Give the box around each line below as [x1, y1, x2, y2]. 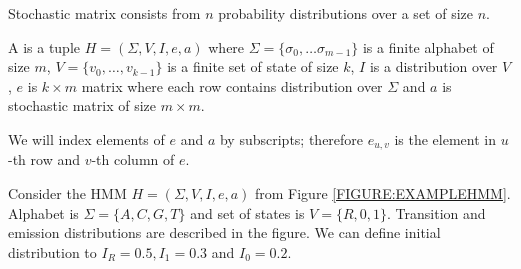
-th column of [91, 149, 175, 170]
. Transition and [387, 202, 486, 223]
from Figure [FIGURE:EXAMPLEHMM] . [254, 183, 511, 204]
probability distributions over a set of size [218, 3, 473, 23]
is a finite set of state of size [167, 56, 339, 77]
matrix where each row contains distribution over [81, 75, 383, 96]
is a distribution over [369, 56, 498, 77]
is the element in [394, 128, 496, 149]
